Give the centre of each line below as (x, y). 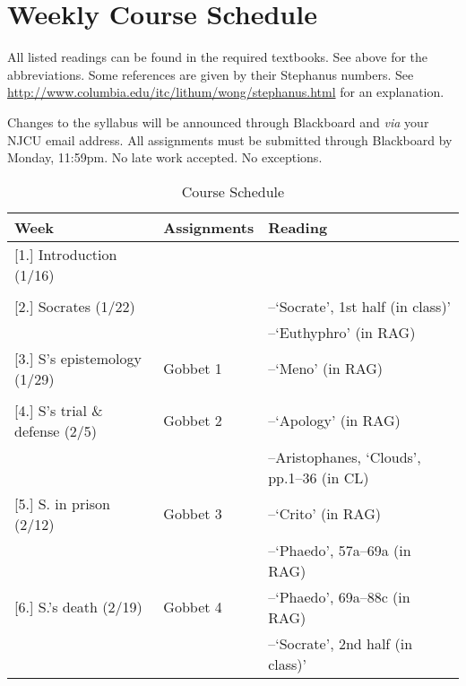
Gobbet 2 (193, 421)
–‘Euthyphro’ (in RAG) (342, 332)
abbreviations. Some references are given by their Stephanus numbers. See (211, 74)
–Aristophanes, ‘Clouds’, (345, 456)
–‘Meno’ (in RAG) (326, 369)
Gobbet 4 (193, 607)
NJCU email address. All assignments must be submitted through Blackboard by (230, 139)
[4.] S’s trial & (59, 410)
